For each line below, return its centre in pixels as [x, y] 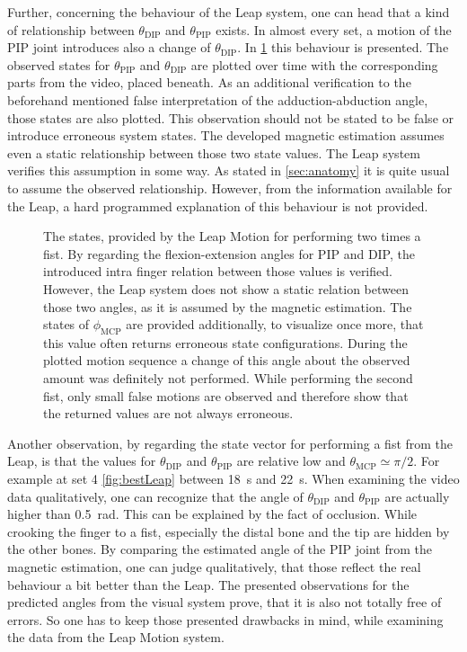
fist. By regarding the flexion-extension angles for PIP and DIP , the [229, 253]
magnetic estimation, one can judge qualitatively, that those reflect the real [214, 567]
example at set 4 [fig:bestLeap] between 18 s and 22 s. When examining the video [233, 479]
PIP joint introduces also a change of [109, 47]
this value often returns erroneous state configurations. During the [225, 342]
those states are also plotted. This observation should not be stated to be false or [230, 117]
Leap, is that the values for [82, 461]
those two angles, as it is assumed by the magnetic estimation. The [228, 306]
